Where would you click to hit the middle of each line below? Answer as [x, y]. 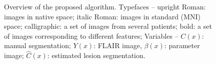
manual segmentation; [37, 45]
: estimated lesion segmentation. [96, 55]
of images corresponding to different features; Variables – [91, 35]
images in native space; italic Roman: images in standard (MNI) [102, 16]
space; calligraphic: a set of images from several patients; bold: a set [108, 26]
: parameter [182, 45]
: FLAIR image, [118, 45]
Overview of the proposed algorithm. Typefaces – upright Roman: [105, 6]
